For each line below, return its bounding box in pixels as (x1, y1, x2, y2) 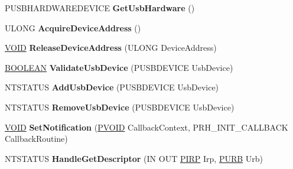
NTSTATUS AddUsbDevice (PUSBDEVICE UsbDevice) (5, 81, 219, 93)
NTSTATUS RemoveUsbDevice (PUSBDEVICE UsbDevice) (5, 100, 235, 113)
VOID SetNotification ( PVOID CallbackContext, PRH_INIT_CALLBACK (5, 121, 288, 133)
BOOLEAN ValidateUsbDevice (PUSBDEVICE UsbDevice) (5, 61, 233, 73)
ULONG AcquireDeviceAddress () (5, 21, 141, 34)
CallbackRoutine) (5, 132, 68, 145)
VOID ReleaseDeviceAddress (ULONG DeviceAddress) (5, 41, 217, 54)
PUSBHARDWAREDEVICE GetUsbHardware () (5, 2, 195, 14)
